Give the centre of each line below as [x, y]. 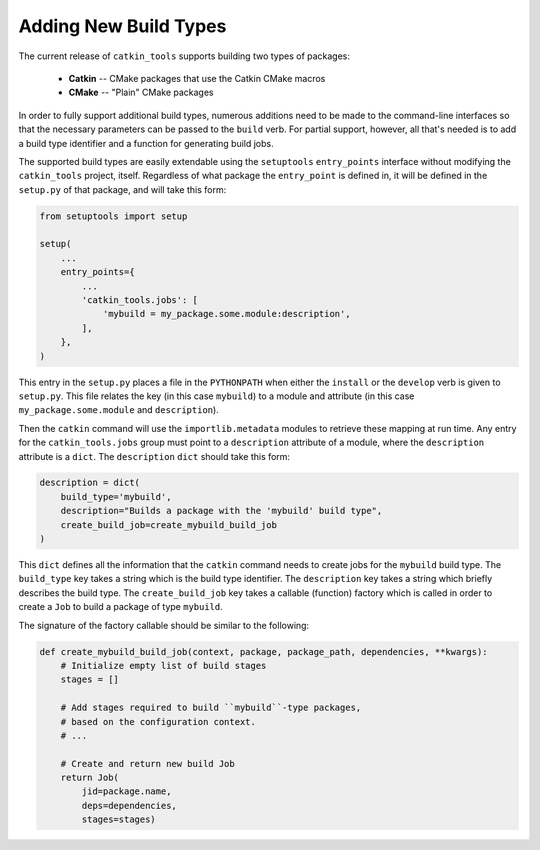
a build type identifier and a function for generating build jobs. [146, 143]
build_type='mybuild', [116, 496]
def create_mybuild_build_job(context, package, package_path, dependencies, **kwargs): [264, 651]
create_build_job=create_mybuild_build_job [168, 524]
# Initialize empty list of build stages [163, 665]
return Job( [90, 778]
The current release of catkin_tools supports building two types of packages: [184, 56]
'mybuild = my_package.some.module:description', [226, 314]
